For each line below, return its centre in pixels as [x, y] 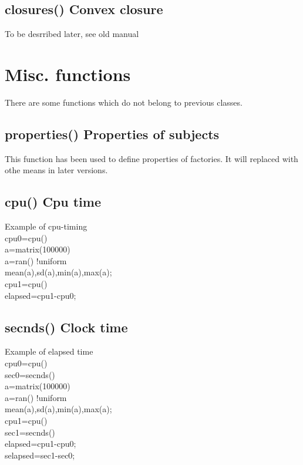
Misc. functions [68, 74]
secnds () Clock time [66, 327]
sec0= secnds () [30, 374]
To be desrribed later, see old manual [72, 34]
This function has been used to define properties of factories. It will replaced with [151, 158]
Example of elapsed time [49, 351]
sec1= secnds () [30, 432]
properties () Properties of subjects [112, 134]
